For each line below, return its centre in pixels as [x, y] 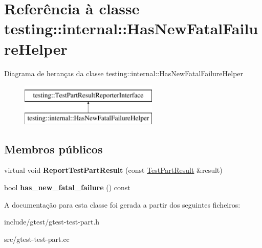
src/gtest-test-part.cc [37, 239]
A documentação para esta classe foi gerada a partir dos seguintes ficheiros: [122, 204]
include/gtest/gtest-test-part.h [52, 222]
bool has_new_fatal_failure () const [67, 187]
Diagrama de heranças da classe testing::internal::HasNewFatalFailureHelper [124, 73]
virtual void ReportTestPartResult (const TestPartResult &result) [113, 170]
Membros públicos [53, 149]
